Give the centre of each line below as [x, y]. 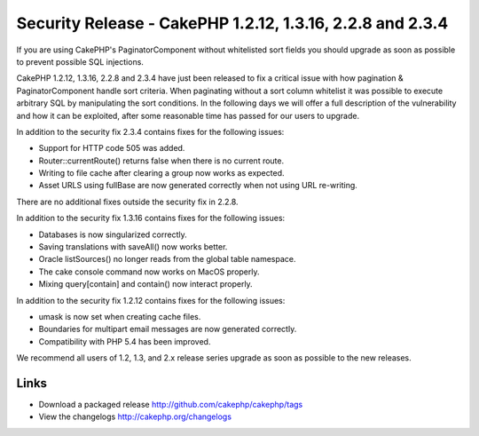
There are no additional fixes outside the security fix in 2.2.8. [127, 202]
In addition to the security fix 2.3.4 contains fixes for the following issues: [150, 131]
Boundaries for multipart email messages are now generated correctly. [168, 329]
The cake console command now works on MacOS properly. [149, 272]
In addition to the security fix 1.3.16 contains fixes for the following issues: [151, 218]
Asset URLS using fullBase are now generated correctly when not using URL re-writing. [198, 186]
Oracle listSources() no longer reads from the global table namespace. [167, 259]
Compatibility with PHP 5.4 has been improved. [125, 341]
